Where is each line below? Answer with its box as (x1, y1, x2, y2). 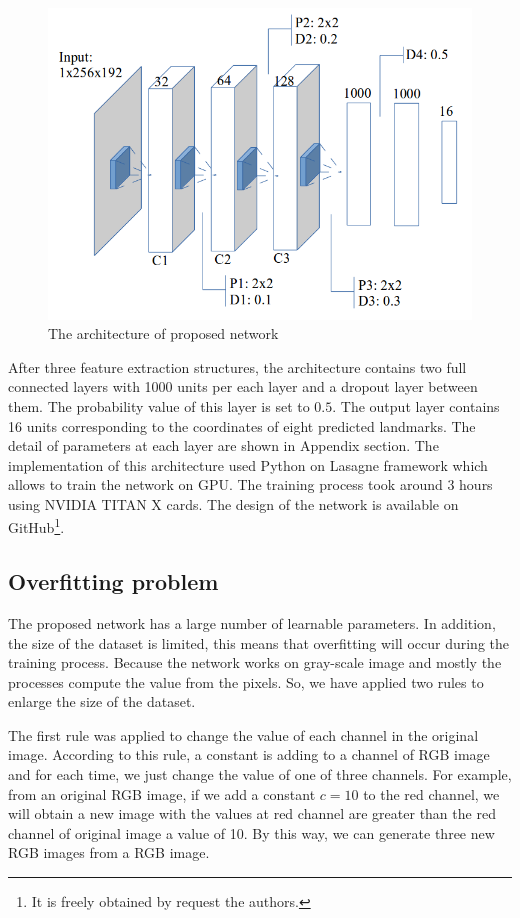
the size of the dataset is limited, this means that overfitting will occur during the (8, 632, 509, 653)
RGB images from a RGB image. (8, 842, 210, 863)
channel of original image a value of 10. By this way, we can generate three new (8, 822, 495, 843)
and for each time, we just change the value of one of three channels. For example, (8, 764, 512, 785)
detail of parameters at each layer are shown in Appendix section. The (8, 435, 439, 456)
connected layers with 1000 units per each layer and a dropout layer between (8, 376, 478, 397)
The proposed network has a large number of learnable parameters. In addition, (8, 612, 496, 633)
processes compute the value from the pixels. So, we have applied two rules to (8, 671, 484, 692)
